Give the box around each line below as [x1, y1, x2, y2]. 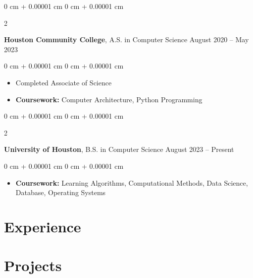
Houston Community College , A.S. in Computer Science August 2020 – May [4, 34, 249, 45]
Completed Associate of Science [15, 77, 112, 87]
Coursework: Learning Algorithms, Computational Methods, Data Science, [15, 177, 248, 188]
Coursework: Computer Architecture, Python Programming [15, 94, 202, 104]
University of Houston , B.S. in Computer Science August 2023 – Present [4, 144, 234, 154]
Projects [4, 255, 62, 276]
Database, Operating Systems [15, 187, 106, 198]
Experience [4, 216, 81, 236]
